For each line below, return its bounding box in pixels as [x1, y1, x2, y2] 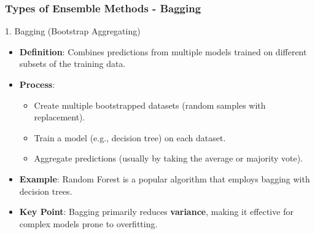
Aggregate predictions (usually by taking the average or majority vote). [34, 152, 303, 165]
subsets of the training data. [19, 57, 126, 70]
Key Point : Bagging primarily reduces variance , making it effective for [19, 205, 294, 218]
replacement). [34, 111, 85, 123]
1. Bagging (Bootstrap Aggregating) [5, 25, 141, 37]
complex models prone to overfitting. [19, 217, 158, 230]
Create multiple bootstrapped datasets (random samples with [34, 98, 266, 111]
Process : [19, 78, 55, 90]
